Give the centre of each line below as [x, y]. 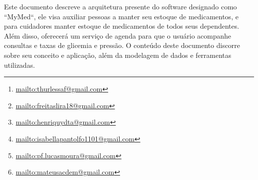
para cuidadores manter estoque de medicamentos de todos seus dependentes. [122, 26]
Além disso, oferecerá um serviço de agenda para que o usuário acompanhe [118, 35]
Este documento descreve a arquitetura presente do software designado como [121, 6]
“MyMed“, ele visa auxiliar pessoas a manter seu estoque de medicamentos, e [121, 16]
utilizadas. [20, 65]
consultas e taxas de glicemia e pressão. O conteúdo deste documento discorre [122, 45]
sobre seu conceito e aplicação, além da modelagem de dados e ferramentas [118, 55]
